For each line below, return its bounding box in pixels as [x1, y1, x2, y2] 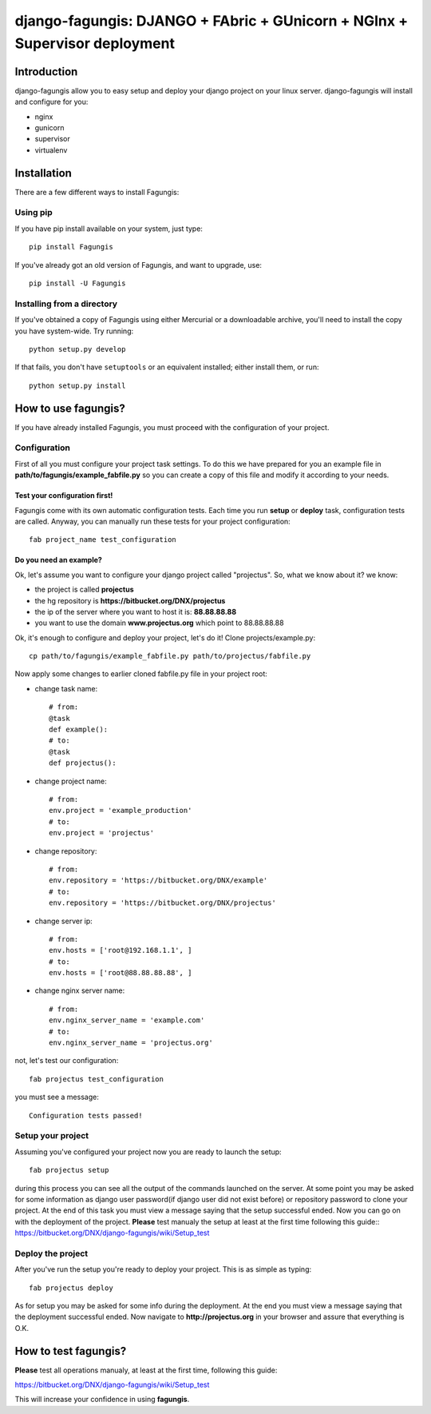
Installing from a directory [14, 298, 118, 309]
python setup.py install [29, 380, 126, 390]
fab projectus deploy [29, 1283, 113, 1293]
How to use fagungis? [14, 401, 125, 415]
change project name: [34, 776, 107, 786]
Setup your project [14, 1130, 89, 1141]
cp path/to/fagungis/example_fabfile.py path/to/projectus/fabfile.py [29, 651, 311, 661]
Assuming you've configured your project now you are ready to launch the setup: [14, 1147, 283, 1157]
